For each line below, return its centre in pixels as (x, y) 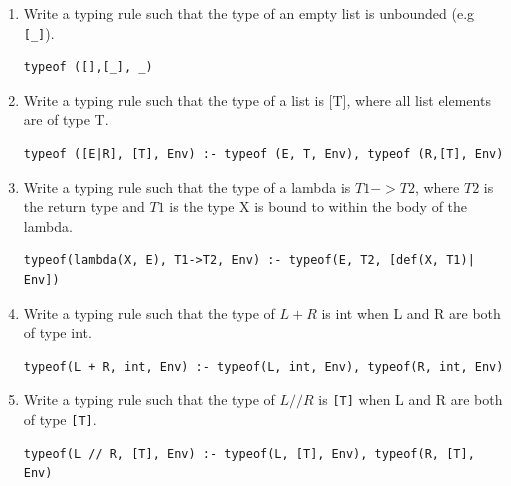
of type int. (57, 332)
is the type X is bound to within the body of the (318, 206)
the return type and (84, 206)
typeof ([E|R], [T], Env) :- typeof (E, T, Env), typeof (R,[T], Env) (263, 154)
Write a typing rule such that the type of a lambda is (187, 186)
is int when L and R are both (411, 312)
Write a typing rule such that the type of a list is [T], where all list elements (257, 99)
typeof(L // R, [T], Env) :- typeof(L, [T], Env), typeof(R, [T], (249, 453)
